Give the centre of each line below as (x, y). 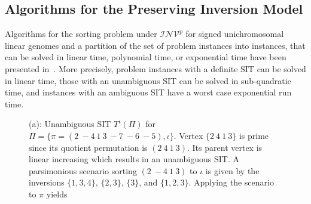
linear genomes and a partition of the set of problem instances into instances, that (155, 45)
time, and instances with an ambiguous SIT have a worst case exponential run (148, 92)
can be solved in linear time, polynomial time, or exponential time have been (146, 57)
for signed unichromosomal (235, 34)
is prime (254, 135)
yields (57, 194)
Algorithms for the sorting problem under (81, 34)
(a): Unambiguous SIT (70, 124)
